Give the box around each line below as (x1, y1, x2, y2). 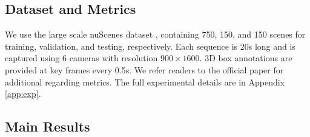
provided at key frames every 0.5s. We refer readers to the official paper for (5, 63, 284, 76)
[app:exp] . (5, 87, 41, 100)
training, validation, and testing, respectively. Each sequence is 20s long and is (5, 39, 295, 52)
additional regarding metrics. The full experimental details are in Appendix (5, 75, 285, 88)
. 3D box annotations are (199, 52, 292, 64)
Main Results (5, 117, 90, 136)
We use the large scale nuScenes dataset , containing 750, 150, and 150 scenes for (5, 28, 306, 41)
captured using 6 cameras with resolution (5, 52, 158, 64)
